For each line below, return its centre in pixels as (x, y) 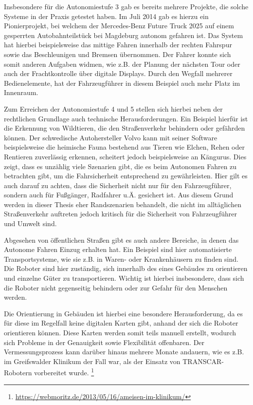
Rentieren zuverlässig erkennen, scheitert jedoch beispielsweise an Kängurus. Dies (125, 156)
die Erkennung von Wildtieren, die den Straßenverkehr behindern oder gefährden (125, 128)
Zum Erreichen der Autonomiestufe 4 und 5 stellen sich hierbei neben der (113, 108)
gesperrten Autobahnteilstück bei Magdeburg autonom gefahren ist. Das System (124, 35)
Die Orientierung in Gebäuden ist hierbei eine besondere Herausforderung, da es (123, 313)
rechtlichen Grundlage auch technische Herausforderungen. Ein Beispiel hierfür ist (126, 118)
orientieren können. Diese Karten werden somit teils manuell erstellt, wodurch (120, 332)
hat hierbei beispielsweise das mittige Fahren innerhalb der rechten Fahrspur (118, 45)
